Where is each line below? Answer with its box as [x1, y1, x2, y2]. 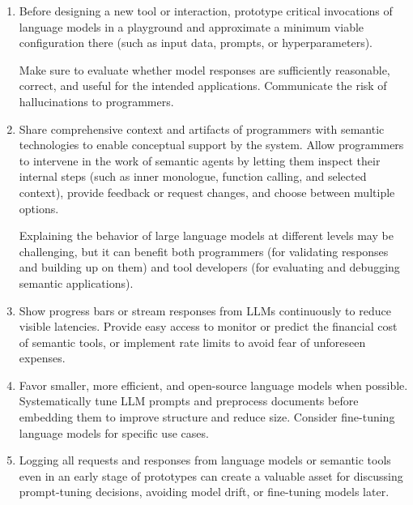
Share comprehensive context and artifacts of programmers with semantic [19, 120, 385, 137]
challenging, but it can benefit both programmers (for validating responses [19, 242, 389, 259]
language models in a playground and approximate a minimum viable [19, 18, 364, 35]
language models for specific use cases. [19, 424, 209, 441]
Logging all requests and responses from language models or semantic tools [19, 452, 391, 469]
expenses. [19, 349, 66, 366]
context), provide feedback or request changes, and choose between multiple [19, 183, 395, 200]
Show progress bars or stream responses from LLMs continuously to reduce [19, 302, 391, 319]
